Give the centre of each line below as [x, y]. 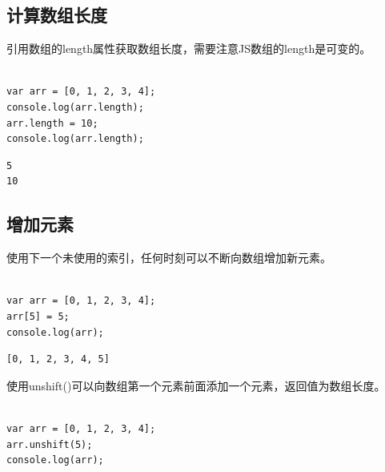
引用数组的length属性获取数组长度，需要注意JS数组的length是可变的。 [189, 48]
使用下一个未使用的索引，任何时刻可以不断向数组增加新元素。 [169, 258]
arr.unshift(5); [50, 444]
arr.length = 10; [52, 123]
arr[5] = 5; [38, 316]
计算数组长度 [57, 15]
